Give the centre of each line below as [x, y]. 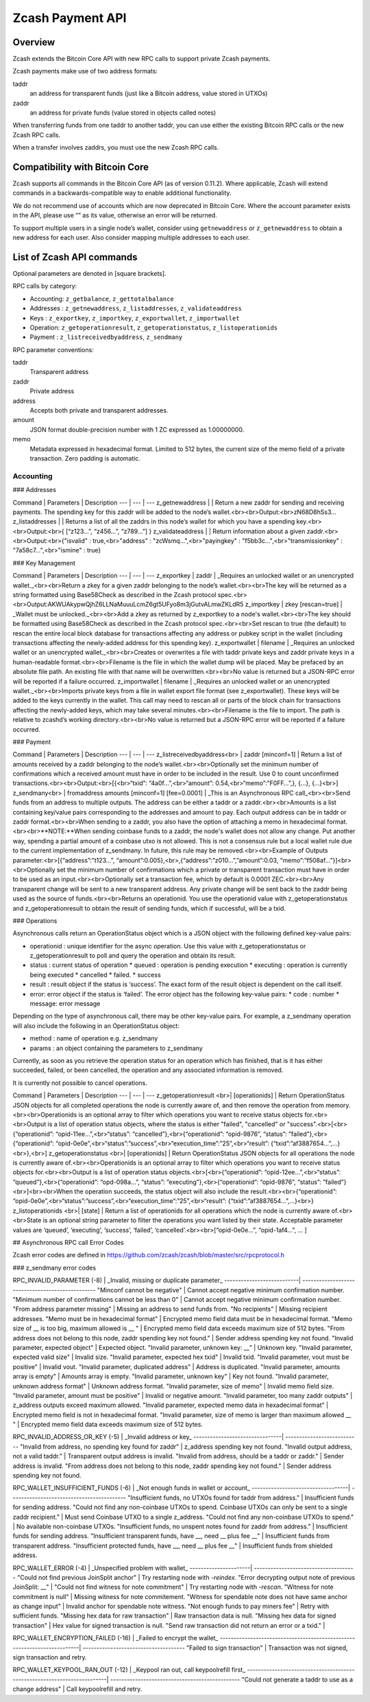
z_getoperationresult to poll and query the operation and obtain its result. [133, 956]
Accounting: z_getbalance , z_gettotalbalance [102, 299]
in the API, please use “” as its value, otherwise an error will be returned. [115, 215]
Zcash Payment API [70, 18]
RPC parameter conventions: [53, 349]
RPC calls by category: [45, 286]
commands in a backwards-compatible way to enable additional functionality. [122, 193]
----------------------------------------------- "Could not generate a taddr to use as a [231, 1679]
